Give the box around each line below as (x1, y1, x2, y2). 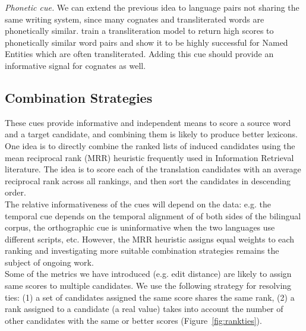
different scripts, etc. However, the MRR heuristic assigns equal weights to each (5, 232, 295, 245)
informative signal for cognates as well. (5, 59, 146, 71)
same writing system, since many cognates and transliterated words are (5, 12, 264, 25)
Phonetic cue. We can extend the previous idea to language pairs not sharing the (5, 1, 299, 13)
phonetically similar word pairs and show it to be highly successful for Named (5, 36, 288, 48)
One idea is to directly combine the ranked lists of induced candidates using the (5, 139, 295, 152)
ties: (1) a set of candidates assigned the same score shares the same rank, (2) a (5, 291, 295, 303)
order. (5, 186, 26, 198)
